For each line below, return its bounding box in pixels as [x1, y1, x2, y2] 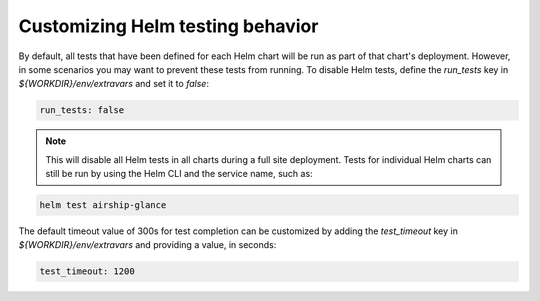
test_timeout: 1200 [39, 266, 135, 277]
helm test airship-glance [39, 200, 167, 211]
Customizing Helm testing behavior [18, 15, 319, 37]
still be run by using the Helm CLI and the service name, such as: [45, 168, 314, 180]
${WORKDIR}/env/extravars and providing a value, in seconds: [18, 239, 277, 251]
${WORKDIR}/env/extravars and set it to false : [18, 78, 210, 90]
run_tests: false [39, 105, 125, 116]
